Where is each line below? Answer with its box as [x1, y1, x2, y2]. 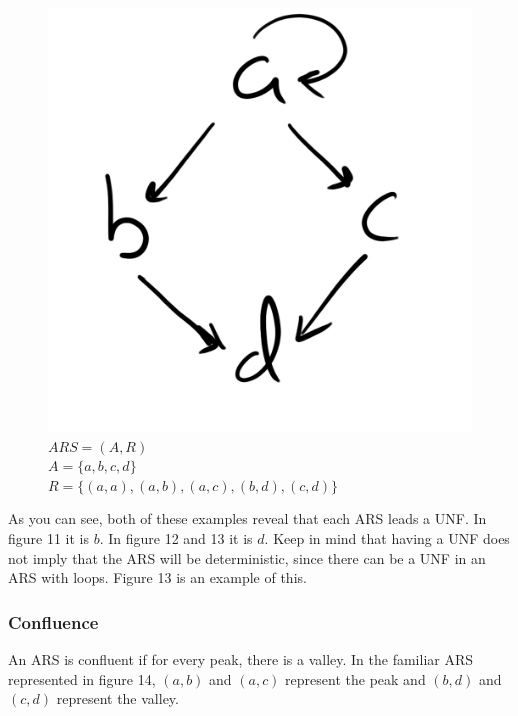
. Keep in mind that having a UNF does [264, 527, 510, 548]
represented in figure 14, [8, 668, 156, 689]
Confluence [8, 609, 99, 634]
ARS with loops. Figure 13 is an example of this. [8, 567, 307, 588]
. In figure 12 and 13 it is [99, 527, 253, 548]
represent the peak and [285, 668, 426, 689]
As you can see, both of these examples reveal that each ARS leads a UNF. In [8, 508, 487, 529]
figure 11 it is [8, 527, 90, 548]
